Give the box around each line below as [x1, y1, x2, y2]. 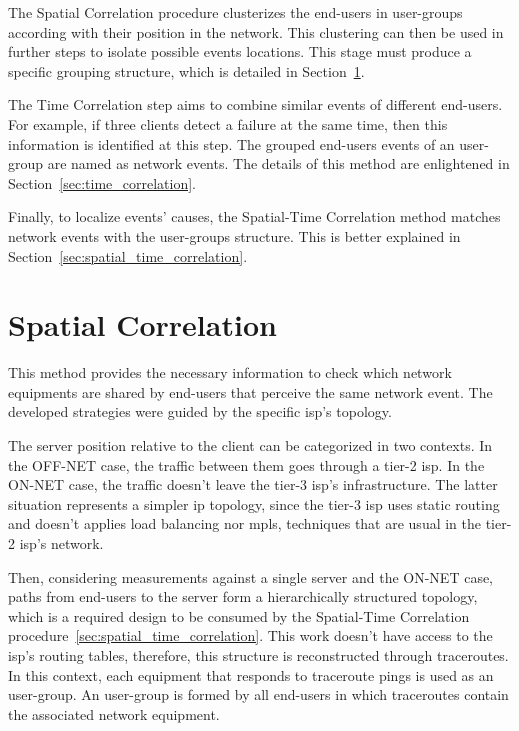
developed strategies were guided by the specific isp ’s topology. [8, 401, 392, 422]
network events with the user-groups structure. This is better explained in [8, 225, 461, 246]
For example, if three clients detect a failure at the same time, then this [8, 113, 448, 134]
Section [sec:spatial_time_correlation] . [8, 245, 248, 266]
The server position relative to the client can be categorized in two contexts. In [8, 435, 493, 456]
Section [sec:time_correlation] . [8, 172, 197, 193]
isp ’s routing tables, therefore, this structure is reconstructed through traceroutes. [8, 644, 509, 665]
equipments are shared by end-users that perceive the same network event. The [8, 381, 493, 402]
